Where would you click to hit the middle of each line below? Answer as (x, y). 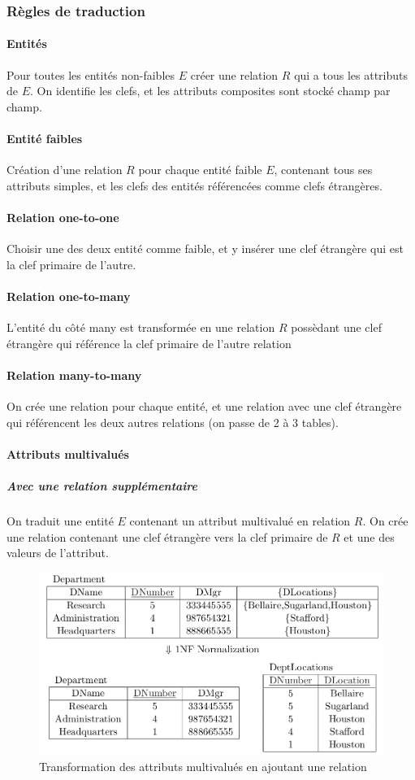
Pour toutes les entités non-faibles (91, 74)
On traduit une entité (60, 521)
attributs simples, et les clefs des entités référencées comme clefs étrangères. (195, 185)
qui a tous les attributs (351, 74)
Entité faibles (45, 139)
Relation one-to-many (69, 296)
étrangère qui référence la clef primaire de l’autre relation (149, 343)
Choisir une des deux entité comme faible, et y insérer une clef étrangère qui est (205, 248)
